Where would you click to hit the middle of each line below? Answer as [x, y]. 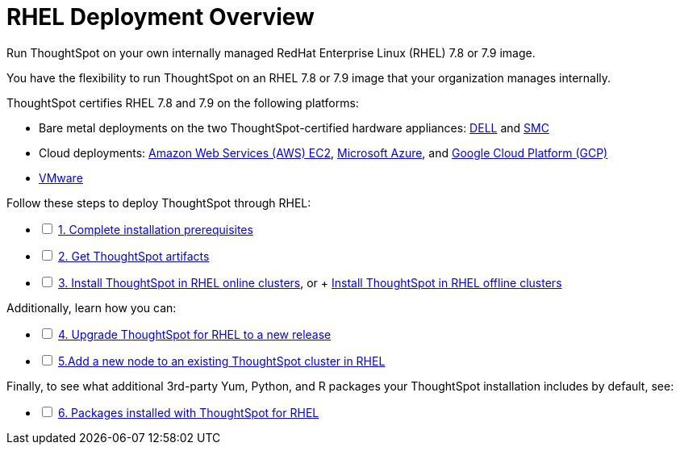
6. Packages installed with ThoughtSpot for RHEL [188, 412]
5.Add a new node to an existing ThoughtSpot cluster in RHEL [221, 361]
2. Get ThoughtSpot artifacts [133, 256]
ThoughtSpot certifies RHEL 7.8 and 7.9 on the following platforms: [183, 102]
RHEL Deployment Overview [161, 17]
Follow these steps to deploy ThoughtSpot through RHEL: [159, 203]
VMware [61, 177]
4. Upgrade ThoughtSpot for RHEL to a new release [194, 334]
